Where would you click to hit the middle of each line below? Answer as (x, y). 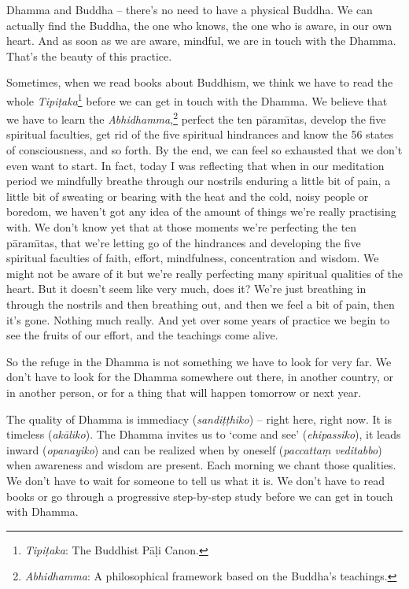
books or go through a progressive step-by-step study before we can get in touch (200, 496)
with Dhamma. (42, 511)
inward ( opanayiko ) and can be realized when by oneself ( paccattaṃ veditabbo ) (194, 449)
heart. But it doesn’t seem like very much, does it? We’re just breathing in (186, 289)
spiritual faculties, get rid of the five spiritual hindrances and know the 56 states (200, 134)
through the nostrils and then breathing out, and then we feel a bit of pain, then (201, 304)
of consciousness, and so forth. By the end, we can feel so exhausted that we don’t (204, 150)
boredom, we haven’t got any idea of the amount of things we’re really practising (201, 211)
